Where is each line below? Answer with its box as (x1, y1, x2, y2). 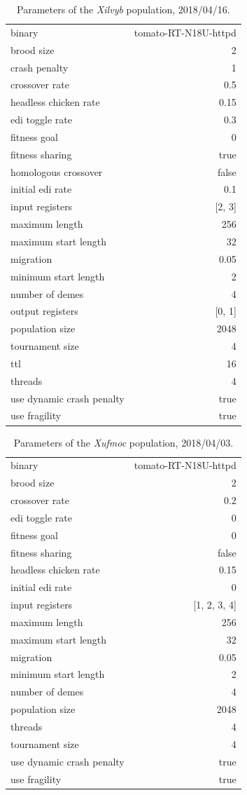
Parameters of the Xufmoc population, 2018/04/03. (13, 435, 234, 449)
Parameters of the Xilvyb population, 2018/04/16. (17, 2, 230, 16)
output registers (10, 304, 78, 318)
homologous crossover (10, 164, 103, 179)
